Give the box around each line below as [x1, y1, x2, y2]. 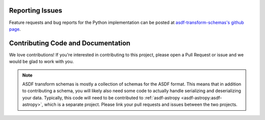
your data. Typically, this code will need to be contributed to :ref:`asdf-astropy [22, 95, 180, 100]
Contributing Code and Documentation [9, 39, 131, 47]
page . [9, 26, 21, 32]
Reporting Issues [9, 6, 62, 15]
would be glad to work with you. [9, 59, 74, 64]
